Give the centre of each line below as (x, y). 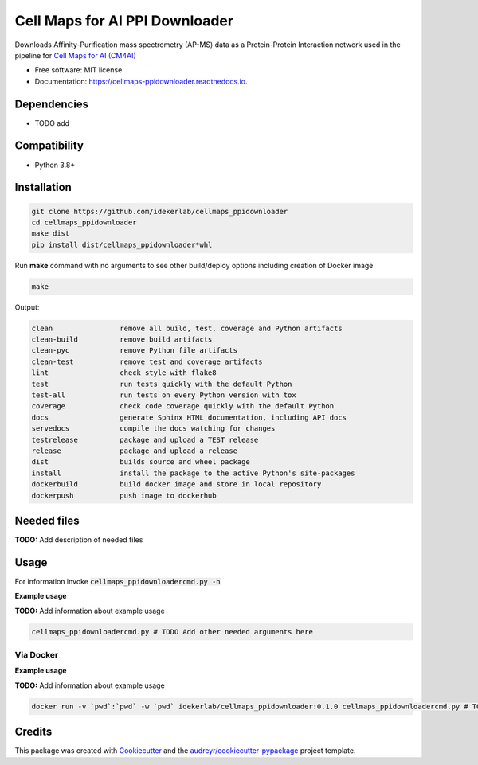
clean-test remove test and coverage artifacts (147, 361)
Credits (33, 732)
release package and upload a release (135, 451)
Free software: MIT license (78, 70)
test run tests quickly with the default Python (162, 384)
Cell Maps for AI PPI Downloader (124, 21)
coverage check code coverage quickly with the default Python (183, 406)
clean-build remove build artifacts (122, 340)
